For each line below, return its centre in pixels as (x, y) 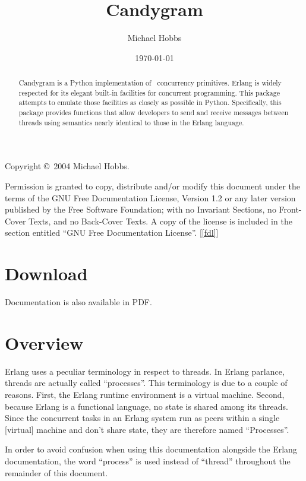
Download (46, 273)
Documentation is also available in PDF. (78, 302)
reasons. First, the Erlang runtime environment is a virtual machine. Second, (145, 394)
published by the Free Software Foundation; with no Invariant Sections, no (141, 209)
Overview (44, 342)
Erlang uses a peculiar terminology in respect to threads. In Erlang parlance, (145, 371)
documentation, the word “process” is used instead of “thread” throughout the (148, 461)
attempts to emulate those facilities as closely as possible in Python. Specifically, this (150, 102)
